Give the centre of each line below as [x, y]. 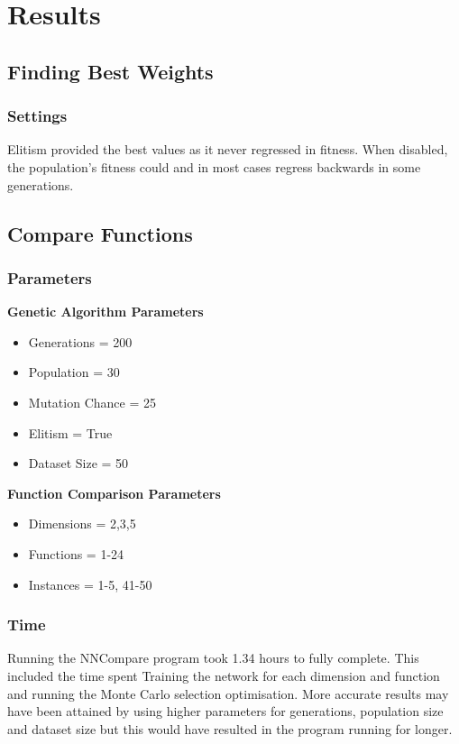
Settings [37, 116]
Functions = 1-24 [76, 553]
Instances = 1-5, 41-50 [90, 584]
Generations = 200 [80, 341]
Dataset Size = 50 [78, 463]
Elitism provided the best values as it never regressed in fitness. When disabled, [228, 149]
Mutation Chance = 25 [92, 402]
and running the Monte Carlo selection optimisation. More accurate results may [228, 693]
